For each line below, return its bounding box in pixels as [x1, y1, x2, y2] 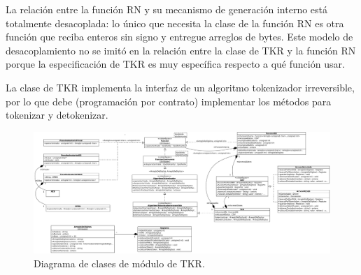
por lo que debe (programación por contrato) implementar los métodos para [6, 94, 332, 108]
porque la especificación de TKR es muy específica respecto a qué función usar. [6, 57, 345, 71]
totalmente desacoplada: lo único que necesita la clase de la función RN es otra [6, 15, 344, 30]
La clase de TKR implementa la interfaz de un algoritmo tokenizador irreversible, [6, 80, 355, 94]
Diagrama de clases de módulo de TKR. [34, 255, 205, 270]
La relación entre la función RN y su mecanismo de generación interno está [6, 2, 328, 16]
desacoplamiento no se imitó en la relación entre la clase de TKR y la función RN [6, 43, 356, 57]
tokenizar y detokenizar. [6, 107, 108, 122]
